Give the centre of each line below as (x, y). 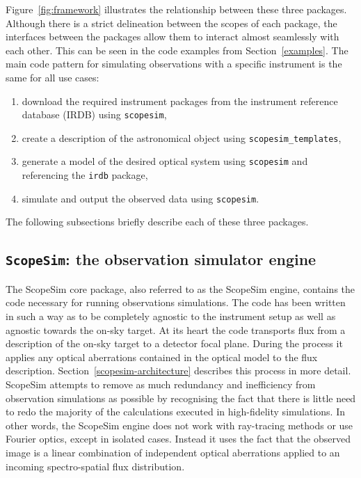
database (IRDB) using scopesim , (94, 114)
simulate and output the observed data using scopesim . (141, 198)
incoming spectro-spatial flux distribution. (95, 466)
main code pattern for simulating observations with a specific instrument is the (174, 64)
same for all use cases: (53, 77)
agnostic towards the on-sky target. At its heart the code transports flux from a (176, 329)
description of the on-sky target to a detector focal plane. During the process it (174, 343)
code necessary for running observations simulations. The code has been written (176, 302)
